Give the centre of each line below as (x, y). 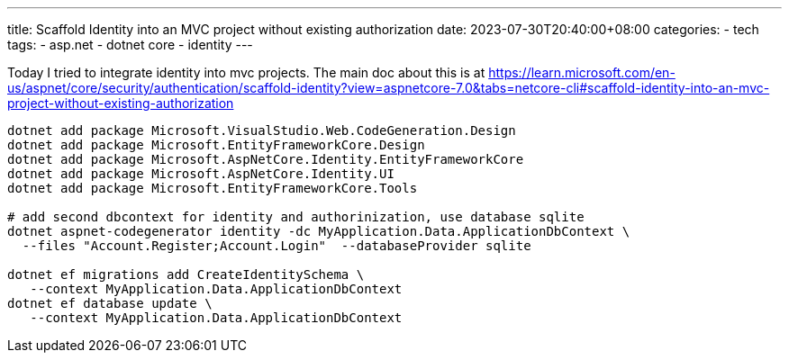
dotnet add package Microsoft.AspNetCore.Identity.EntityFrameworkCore (266, 159)
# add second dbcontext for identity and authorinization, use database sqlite (296, 217)
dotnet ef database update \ (110, 303)
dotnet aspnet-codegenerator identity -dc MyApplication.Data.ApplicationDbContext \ (319, 231)
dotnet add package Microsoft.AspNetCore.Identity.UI (201, 174)
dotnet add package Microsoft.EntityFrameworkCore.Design (216, 145)
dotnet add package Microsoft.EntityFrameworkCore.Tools (213, 188)
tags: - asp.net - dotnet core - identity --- (130, 45)
